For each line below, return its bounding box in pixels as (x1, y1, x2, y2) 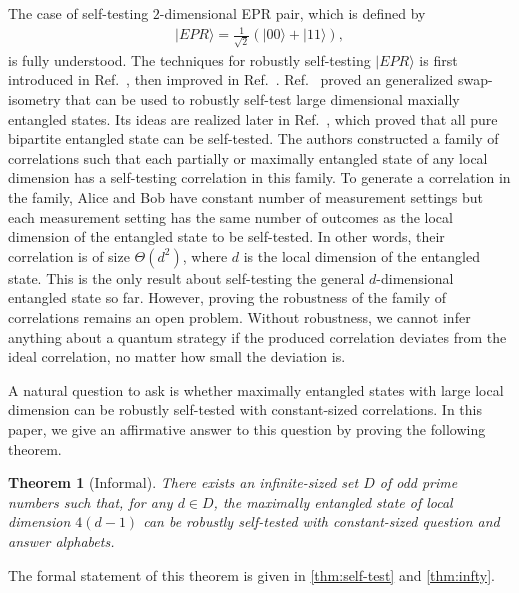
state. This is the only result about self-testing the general (8, 267, 365, 288)
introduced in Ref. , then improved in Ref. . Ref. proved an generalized (8, 69, 454, 90)
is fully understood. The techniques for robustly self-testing (8, 49, 371, 70)
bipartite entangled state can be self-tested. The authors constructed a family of (8, 128, 499, 149)
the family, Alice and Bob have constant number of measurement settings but (8, 187, 484, 207)
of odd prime (379, 472, 458, 493)
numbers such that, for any (8, 491, 173, 512)
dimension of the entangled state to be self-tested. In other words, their (8, 226, 445, 247)
